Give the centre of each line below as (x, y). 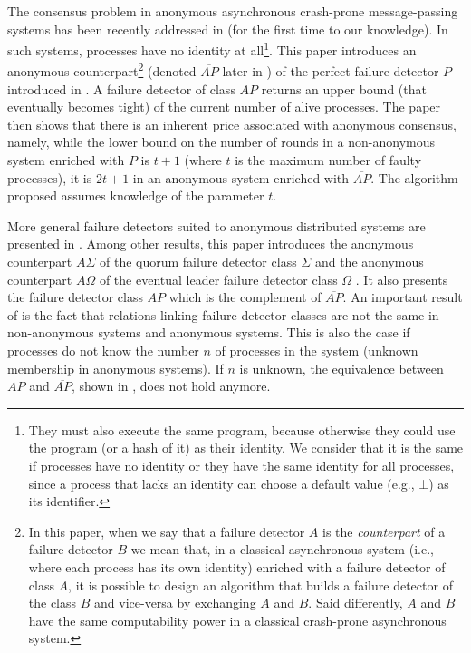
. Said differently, (356, 603)
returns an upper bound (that (344, 88)
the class (53, 603)
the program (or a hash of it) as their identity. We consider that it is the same (246, 448)
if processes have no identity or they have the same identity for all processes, (241, 465)
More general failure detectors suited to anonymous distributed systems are (216, 225)
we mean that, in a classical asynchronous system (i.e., (282, 549)
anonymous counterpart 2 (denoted (102, 70)
